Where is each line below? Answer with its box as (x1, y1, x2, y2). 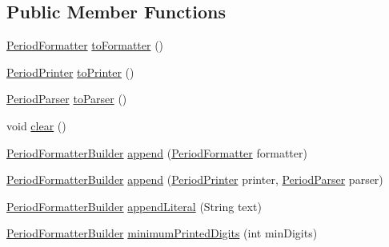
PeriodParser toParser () (6, 90, 127, 107)
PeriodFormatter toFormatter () (6, 37, 164, 54)
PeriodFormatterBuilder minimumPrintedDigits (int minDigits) (6, 225, 318, 241)
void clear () (6, 117, 66, 133)
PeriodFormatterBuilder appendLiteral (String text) (6, 197, 262, 214)
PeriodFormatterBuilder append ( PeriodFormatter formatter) (6, 144, 307, 161)
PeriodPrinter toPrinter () (6, 63, 134, 80)
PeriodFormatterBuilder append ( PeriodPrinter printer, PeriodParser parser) (6, 171, 383, 188)
